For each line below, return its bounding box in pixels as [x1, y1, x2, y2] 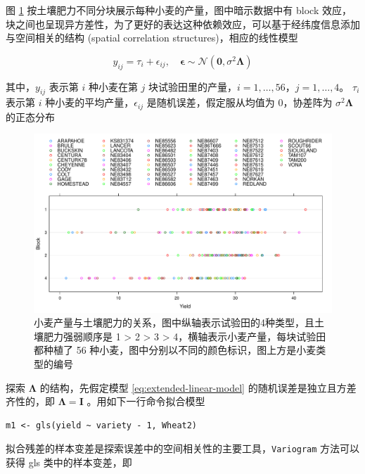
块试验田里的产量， [148, 79, 238, 94]
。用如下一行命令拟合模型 [87, 394, 205, 409]
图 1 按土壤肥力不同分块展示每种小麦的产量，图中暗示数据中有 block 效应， [6, 3, 352, 17]
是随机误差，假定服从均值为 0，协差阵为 [146, 95, 333, 110]
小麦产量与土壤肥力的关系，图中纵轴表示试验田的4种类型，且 [34, 315, 314, 330]
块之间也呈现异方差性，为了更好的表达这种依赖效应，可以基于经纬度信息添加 [6, 16, 360, 31]
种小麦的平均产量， [45, 95, 134, 110]
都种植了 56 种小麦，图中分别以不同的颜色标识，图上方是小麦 [34, 342, 316, 357]
